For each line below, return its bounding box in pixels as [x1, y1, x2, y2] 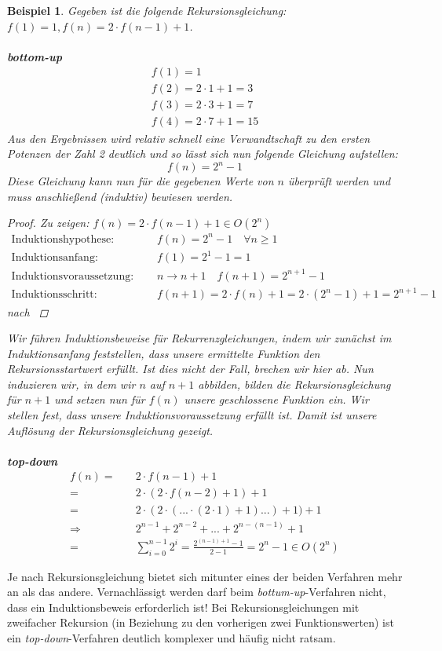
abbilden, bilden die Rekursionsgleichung [198, 375, 391, 392]
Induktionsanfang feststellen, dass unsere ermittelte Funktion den [7, 345, 320, 361]
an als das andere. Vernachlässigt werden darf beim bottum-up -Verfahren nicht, [7, 583, 386, 600]
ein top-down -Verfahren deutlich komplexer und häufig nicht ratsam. [7, 630, 336, 646]
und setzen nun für [54, 391, 145, 408]
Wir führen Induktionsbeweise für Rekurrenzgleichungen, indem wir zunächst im [7, 330, 392, 346]
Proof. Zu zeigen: [7, 214, 89, 231]
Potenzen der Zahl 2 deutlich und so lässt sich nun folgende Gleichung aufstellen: [7, 145, 398, 162]
